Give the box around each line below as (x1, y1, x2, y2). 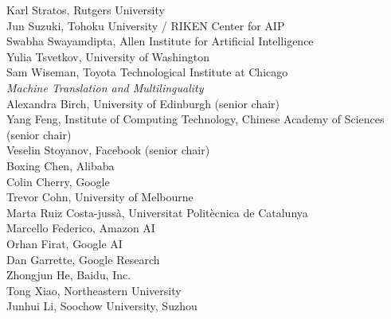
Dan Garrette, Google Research (6, 251, 160, 267)
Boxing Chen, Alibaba (6, 157, 115, 173)
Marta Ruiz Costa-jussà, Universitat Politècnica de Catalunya (6, 204, 308, 220)
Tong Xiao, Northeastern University (6, 282, 182, 298)
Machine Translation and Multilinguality (6, 79, 204, 95)
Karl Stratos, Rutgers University (6, 2, 165, 18)
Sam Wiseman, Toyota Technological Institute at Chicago (6, 64, 288, 80)
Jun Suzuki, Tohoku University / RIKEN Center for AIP (6, 17, 285, 33)
